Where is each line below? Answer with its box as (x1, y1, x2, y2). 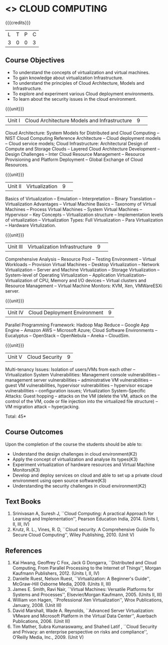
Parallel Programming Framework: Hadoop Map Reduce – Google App (5, 322, 149, 328)
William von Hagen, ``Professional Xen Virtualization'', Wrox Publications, (12, 597, 163, 603)
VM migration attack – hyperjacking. (5, 403, 80, 409)
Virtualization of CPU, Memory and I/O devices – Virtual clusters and (5, 277, 146, 283)
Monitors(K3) (12, 467, 40, 473)
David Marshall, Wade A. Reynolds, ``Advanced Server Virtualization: (12, 607, 154, 614)
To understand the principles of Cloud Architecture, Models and (12, 80, 144, 86)
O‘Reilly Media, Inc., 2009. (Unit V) (12, 634, 84, 640)
